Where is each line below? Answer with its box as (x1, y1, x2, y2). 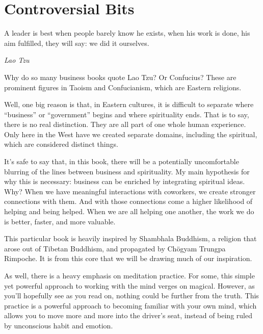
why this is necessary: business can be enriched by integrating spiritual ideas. (4, 176, 245, 187)
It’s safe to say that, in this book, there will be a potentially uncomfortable (4, 156, 239, 167)
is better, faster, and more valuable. (4, 216, 116, 226)
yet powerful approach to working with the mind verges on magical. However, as (4, 280, 255, 291)
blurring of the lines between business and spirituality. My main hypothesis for (4, 166, 250, 176)
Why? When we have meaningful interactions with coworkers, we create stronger (4, 186, 256, 196)
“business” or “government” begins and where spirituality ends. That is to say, (4, 109, 249, 119)
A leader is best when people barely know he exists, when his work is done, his (4, 28, 250, 38)
